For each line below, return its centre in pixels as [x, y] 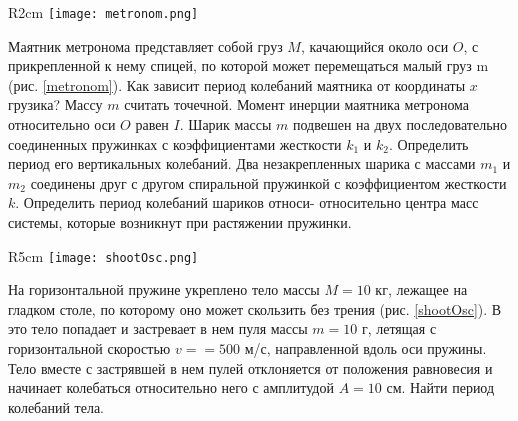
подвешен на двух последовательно [400, 124]
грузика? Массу [55, 104]
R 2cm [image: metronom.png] [103, 12]
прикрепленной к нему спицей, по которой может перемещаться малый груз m [248, 65]
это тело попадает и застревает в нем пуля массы [158, 328]
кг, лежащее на [421, 289]
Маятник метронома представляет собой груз [145, 45]
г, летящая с [399, 328]
